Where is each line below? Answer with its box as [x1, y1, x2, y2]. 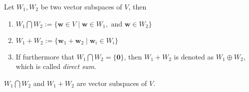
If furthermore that [15, 51, 74, 61]
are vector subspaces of [76, 77, 147, 88]
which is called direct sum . [15, 61, 96, 71]
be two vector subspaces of [40, 1, 122, 11]
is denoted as [174, 51, 214, 61]
